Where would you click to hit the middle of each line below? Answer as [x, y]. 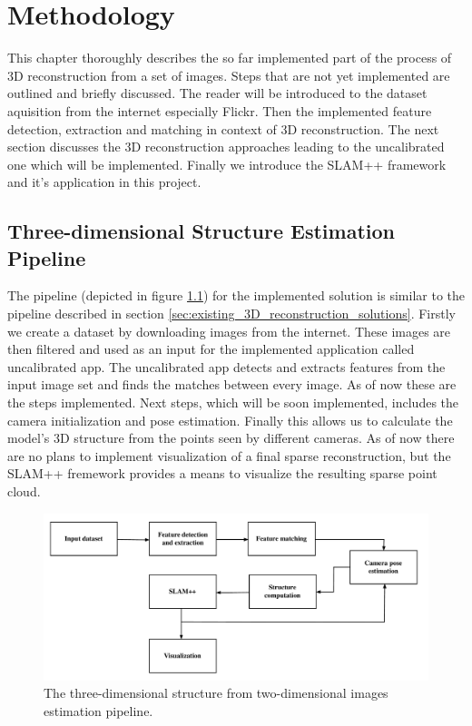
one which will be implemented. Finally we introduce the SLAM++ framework [227, 164]
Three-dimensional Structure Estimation [201, 231]
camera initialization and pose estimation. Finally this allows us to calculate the [230, 420]
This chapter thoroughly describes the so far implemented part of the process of [230, 58]
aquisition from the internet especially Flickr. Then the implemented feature [220, 110]
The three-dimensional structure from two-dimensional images [216, 693]
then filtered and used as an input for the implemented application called [211, 349]
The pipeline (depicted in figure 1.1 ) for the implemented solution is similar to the [236, 295]
